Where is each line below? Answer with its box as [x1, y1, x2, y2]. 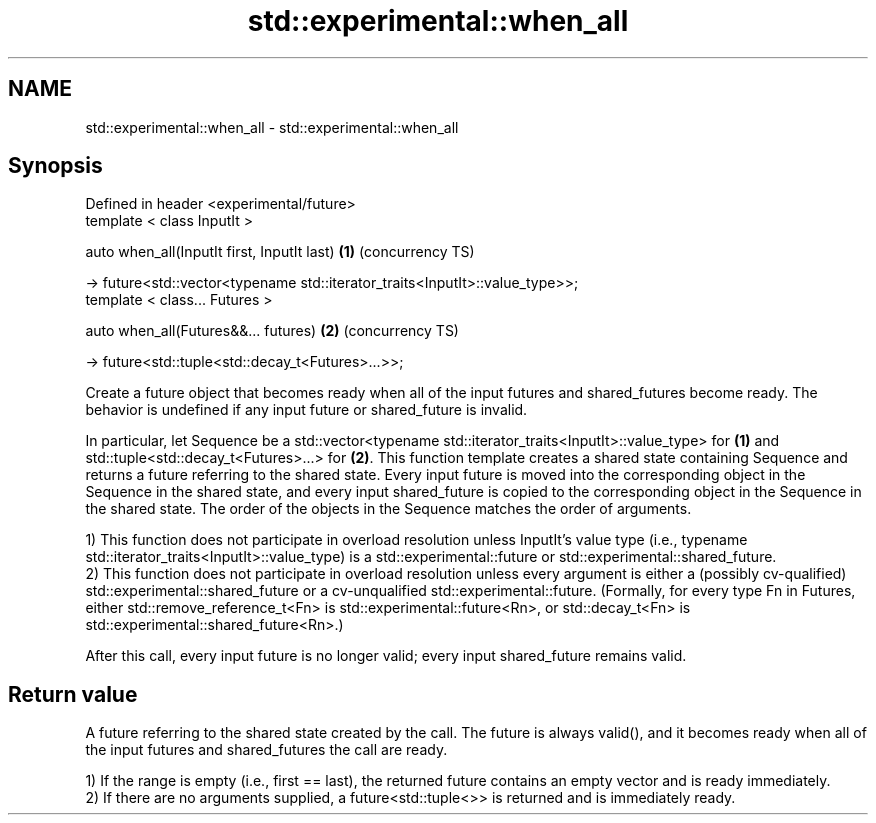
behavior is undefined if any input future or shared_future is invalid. [85, 401, 528, 419]
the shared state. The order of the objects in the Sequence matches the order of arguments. [85, 500, 692, 518]
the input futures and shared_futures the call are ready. [85, 741, 448, 759]
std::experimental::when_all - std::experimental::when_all [85, 118, 459, 136]
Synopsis [8, 153, 103, 179]
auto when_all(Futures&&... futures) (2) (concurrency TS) [85, 322, 459, 340]
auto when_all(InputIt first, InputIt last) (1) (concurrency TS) [85, 243, 475, 261]
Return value [8, 681, 138, 707]
